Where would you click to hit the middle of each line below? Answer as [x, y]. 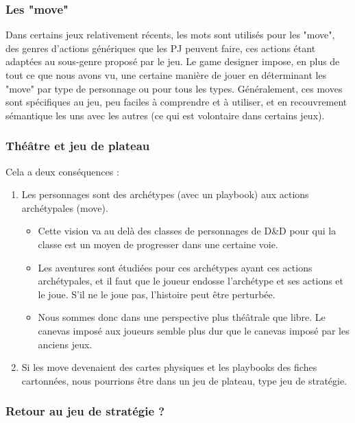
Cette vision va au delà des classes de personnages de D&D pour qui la [187, 231]
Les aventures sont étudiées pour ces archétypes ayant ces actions [175, 267]
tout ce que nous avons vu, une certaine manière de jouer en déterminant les [166, 75]
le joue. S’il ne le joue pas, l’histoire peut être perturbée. [157, 294]
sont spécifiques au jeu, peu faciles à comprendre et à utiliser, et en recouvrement [176, 102]
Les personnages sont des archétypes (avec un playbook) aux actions [165, 194]
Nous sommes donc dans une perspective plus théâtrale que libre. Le [182, 317]
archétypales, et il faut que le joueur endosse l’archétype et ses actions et [191, 281]
